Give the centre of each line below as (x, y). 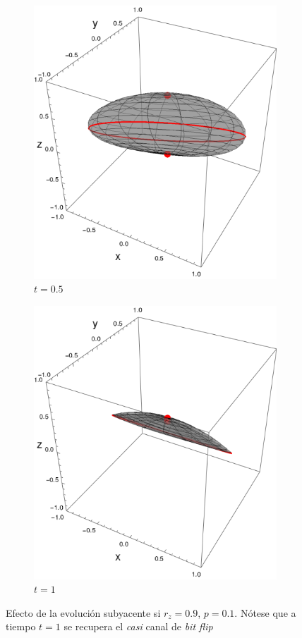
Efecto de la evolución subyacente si (83, 612)
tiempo (21, 626)
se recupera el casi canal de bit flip (138, 626)
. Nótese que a (265, 612)
